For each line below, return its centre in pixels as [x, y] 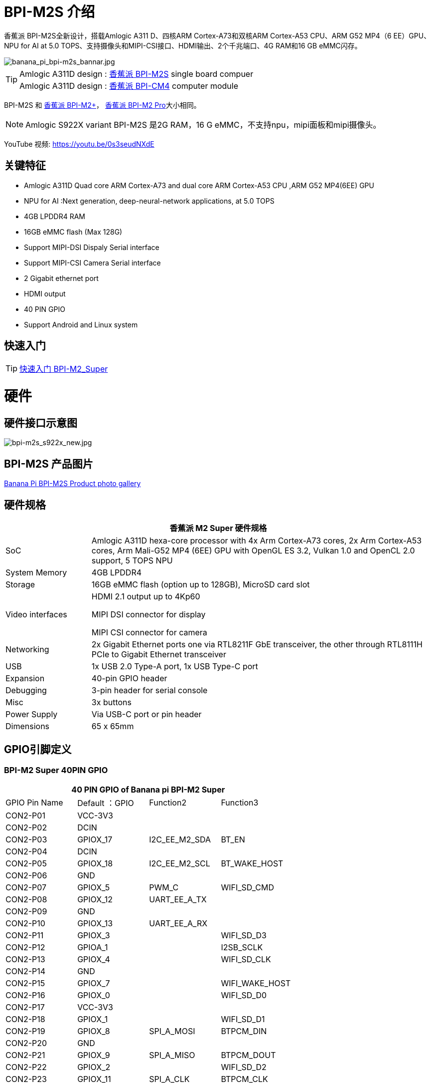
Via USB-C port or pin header [146, 714]
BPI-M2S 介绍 [50, 12]
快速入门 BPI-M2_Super [64, 369]
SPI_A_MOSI [172, 1031]
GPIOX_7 [94, 983]
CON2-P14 [26, 971]
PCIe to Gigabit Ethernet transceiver [159, 655]
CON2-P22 [26, 1067]
